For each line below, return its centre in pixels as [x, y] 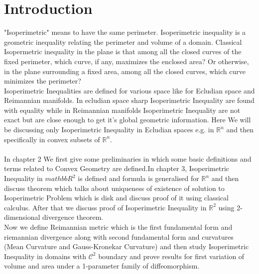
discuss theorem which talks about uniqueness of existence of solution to [114, 188]
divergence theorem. [73, 217]
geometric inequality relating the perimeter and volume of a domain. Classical [123, 42]
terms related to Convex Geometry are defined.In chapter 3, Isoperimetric [117, 168]
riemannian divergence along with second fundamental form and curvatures [119, 236]
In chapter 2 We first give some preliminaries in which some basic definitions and [128, 158]
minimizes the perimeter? [43, 81]
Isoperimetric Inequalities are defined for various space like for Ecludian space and [129, 90]
